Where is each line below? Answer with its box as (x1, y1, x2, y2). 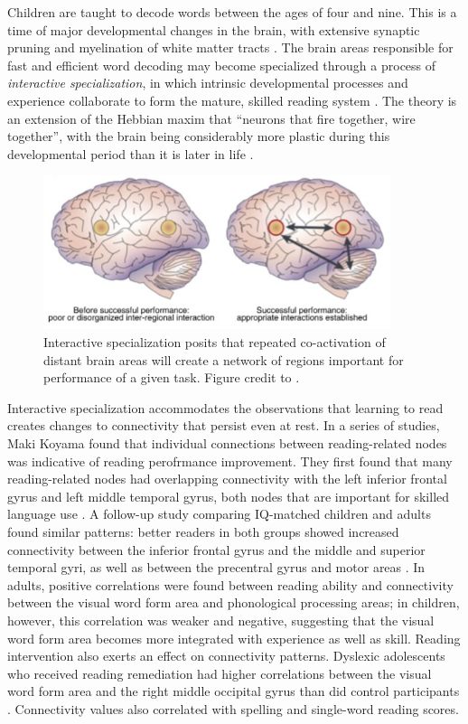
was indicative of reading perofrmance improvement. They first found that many (7, 451, 453, 470)
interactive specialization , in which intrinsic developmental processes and (7, 73, 408, 92)
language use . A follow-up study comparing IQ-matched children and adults (7, 504, 431, 523)
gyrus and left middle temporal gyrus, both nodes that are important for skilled (7, 486, 450, 505)
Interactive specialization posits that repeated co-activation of (43, 333, 386, 352)
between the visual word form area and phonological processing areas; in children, (7, 593, 460, 612)
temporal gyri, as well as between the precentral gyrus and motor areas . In (7, 558, 426, 577)
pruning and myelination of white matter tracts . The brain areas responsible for (7, 38, 454, 57)
